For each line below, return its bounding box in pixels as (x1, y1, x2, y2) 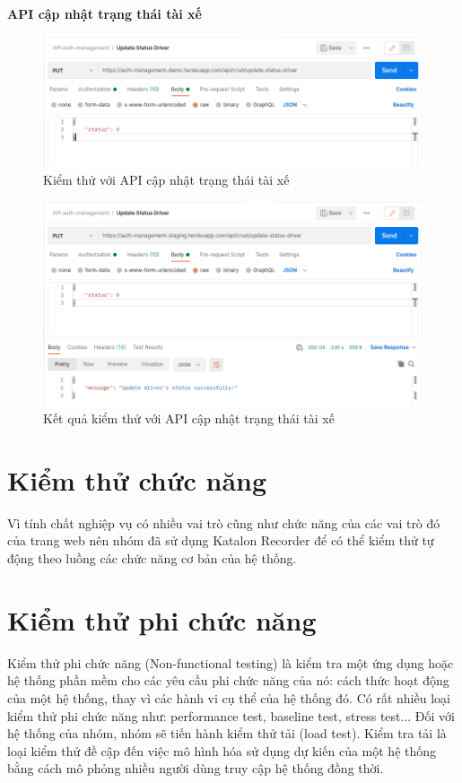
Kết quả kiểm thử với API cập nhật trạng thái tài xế (43, 409, 335, 428)
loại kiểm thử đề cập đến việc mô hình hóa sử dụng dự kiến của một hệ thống (7, 741, 437, 760)
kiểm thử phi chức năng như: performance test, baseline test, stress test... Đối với (7, 706, 455, 725)
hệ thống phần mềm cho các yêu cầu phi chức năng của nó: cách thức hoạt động (7, 671, 449, 690)
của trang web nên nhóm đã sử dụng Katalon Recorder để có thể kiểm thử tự (7, 531, 434, 550)
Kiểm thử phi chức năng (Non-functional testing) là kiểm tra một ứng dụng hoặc (7, 653, 454, 672)
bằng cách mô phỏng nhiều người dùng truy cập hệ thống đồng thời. (7, 759, 384, 778)
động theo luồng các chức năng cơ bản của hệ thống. (7, 549, 297, 567)
